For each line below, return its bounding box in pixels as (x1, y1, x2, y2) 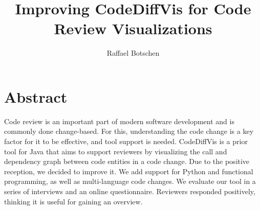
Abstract (4, 86, 68, 107)
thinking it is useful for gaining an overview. (4, 196, 143, 206)
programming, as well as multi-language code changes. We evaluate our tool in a (4, 176, 256, 186)
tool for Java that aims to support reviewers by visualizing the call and (4, 146, 227, 156)
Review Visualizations (54, 18, 212, 39)
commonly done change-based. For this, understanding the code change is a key (4, 126, 254, 136)
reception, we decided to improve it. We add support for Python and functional (4, 166, 253, 176)
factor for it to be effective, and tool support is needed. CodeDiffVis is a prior (4, 136, 248, 147)
